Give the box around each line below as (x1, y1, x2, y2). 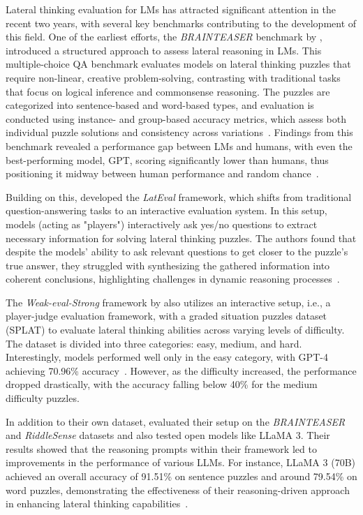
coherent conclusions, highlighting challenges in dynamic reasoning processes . (6, 271, 340, 286)
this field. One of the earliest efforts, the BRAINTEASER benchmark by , (6, 29, 323, 44)
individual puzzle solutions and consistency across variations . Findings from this (6, 125, 353, 140)
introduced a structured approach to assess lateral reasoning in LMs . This (6, 43, 322, 57)
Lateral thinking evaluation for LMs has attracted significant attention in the (6, 2, 336, 16)
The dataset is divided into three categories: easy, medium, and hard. (6, 336, 302, 350)
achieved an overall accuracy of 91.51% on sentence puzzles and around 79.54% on (6, 469, 357, 483)
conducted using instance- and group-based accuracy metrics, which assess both (6, 111, 346, 126)
